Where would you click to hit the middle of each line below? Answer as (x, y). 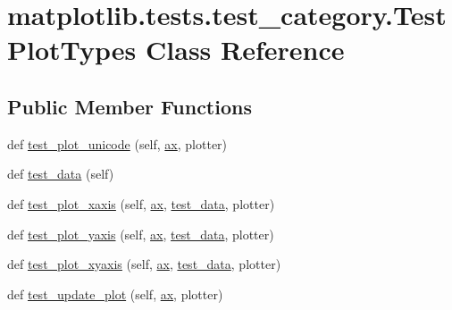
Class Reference (245, 50)
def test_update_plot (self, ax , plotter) (115, 293)
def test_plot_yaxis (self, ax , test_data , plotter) (141, 234)
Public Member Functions (130, 106)
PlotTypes (72, 50)
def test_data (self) (61, 174)
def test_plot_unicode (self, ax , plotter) (117, 143)
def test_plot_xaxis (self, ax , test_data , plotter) (141, 203)
